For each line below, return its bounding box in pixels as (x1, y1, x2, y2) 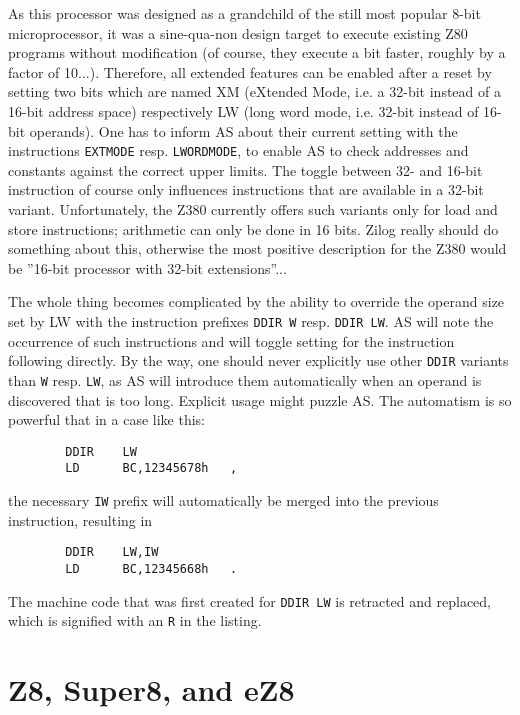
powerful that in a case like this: (8, 409, 205, 430)
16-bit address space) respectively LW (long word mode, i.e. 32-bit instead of (8, 100, 479, 121)
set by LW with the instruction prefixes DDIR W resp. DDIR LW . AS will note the (8, 310, 494, 331)
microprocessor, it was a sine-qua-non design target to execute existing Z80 (8, 22, 468, 43)
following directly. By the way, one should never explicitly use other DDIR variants (8, 350, 509, 371)
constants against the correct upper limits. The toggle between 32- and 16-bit (8, 159, 483, 180)
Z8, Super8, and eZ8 (8, 669, 295, 710)
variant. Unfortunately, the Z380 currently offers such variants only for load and (8, 199, 498, 219)
